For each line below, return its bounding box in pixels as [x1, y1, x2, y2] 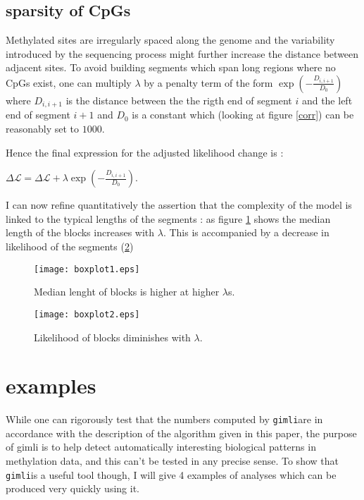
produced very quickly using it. [6, 481, 139, 496]
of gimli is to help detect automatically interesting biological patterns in [6, 439, 316, 454]
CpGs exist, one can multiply [6, 75, 132, 90]
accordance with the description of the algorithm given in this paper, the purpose [6, 425, 357, 440]
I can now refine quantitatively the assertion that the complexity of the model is [6, 197, 352, 212]
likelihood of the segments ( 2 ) [6, 239, 134, 253]
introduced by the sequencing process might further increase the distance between [6, 46, 359, 61]
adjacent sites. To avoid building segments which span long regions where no [6, 60, 336, 75]
